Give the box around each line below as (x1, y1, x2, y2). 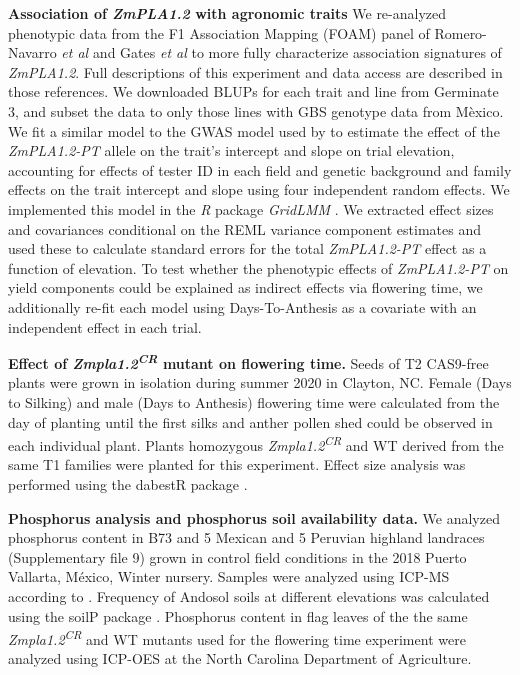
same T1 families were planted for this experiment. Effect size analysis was (8, 454, 466, 475)
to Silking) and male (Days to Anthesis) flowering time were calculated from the (8, 391, 500, 412)
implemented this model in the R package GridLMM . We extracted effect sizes (8, 198, 494, 219)
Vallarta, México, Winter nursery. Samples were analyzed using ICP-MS (8, 566, 450, 587)
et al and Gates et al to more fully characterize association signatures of (61, 42, 502, 63)
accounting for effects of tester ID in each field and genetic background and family (8, 159, 512, 180)
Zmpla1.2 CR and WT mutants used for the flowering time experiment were (8, 626, 466, 649)
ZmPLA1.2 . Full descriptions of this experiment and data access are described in (8, 61, 503, 82)
